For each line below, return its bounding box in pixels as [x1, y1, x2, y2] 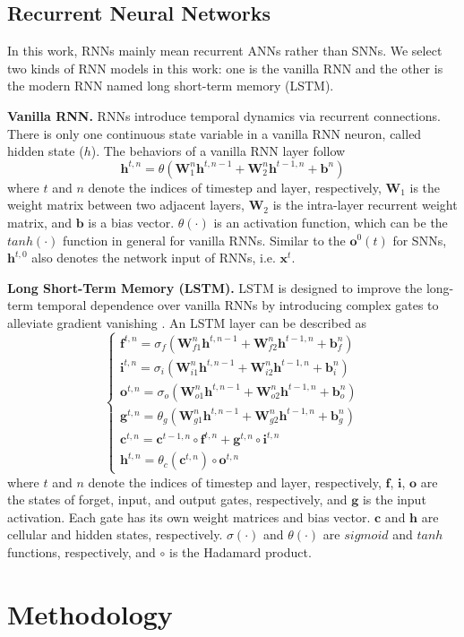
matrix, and [7, 212, 73, 231]
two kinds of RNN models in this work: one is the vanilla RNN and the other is [7, 58, 443, 77]
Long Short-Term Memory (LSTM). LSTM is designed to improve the [7, 278, 423, 297]
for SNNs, [392, 230, 447, 249]
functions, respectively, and [7, 543, 156, 562]
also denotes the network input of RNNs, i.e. [31, 248, 276, 267]
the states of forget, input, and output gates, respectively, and [7, 490, 348, 509]
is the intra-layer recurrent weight [272, 195, 458, 214]
